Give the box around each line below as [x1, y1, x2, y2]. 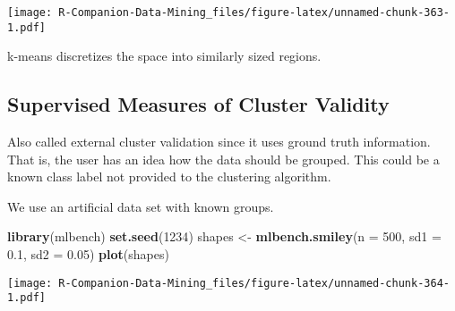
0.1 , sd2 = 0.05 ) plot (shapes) [7, 245, 169, 264]
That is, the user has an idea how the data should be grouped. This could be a [7, 149, 440, 168]
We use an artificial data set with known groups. [7, 197, 274, 215]
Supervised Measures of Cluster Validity [7, 90, 390, 118]
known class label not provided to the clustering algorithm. [7, 167, 331, 186]
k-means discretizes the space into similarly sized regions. [7, 46, 322, 65]
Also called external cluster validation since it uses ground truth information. [7, 132, 431, 151]
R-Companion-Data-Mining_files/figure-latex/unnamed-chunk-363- [58, 6, 450, 19]
